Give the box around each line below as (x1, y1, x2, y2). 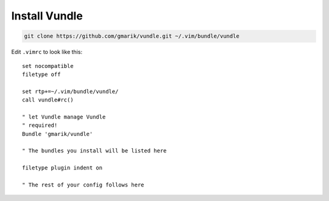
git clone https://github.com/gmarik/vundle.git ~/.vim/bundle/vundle (24, 33, 240, 39)
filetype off (22, 70, 61, 78)
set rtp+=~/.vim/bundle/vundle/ (22, 88, 119, 95)
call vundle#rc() (22, 97, 74, 103)
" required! (22, 122, 58, 129)
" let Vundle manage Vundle (22, 113, 106, 120)
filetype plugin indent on (22, 165, 103, 171)
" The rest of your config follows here (22, 181, 144, 188)
